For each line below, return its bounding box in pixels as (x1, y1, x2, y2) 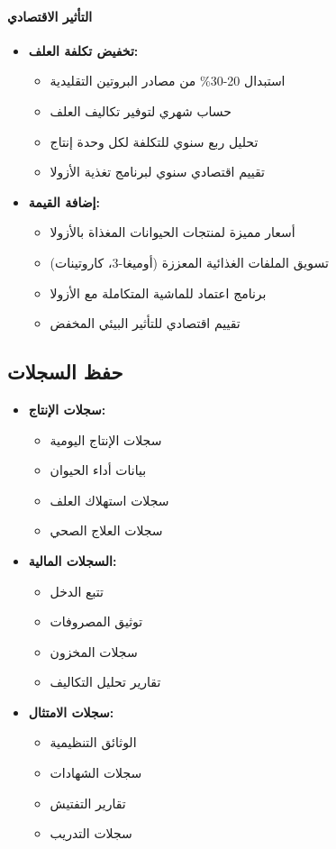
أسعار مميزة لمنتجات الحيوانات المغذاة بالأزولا (50, 223, 295, 242)
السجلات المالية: (28, 551, 117, 570)
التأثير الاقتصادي (7, 6, 93, 25)
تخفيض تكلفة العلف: (28, 41, 139, 59)
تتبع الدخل (50, 581, 104, 600)
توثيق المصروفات (50, 612, 143, 631)
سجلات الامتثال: (28, 702, 114, 721)
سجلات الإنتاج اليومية (50, 430, 162, 449)
